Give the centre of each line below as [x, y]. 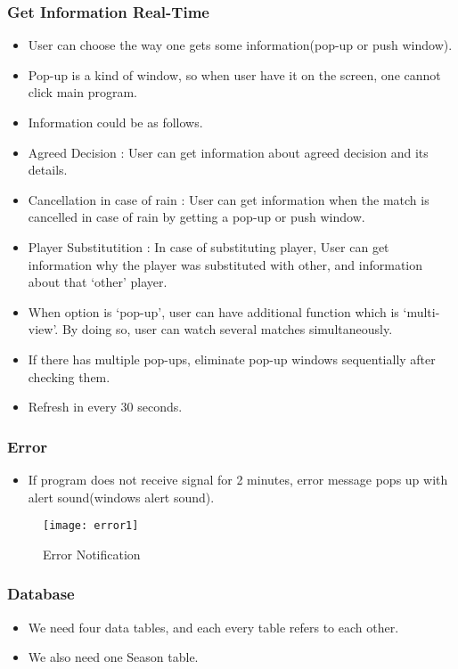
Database [41, 594]
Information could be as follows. [115, 122]
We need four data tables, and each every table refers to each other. [213, 627]
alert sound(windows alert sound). [121, 497]
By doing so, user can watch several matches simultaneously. [227, 329]
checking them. [69, 376]
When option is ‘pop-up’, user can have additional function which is [213, 311]
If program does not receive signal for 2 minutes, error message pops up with [238, 479]
